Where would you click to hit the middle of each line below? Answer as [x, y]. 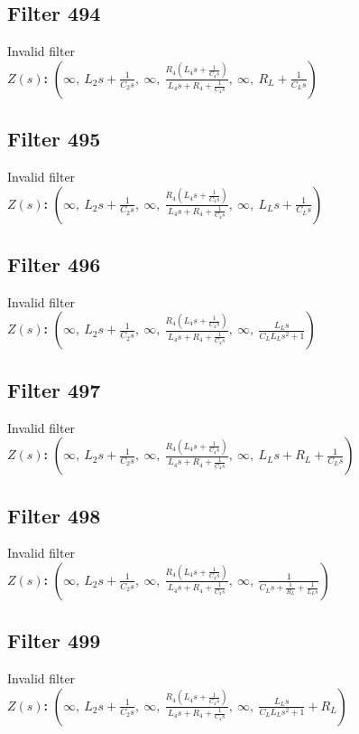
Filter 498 [54, 515]
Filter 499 [54, 640]
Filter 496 [54, 263]
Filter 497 [54, 389]
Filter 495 [54, 139]
